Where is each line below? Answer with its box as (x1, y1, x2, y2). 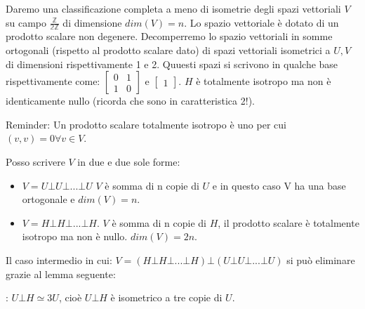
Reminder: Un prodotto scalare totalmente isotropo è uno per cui (6, 117, 286, 131)
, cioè (58, 290, 82, 305)
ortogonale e (22, 192, 75, 206)
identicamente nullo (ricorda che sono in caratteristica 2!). (6, 93, 255, 108)
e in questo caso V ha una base (212, 178, 346, 192)
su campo (6, 15, 47, 29)
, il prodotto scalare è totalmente (218, 215, 359, 230)
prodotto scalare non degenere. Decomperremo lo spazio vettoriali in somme (6, 29, 333, 44)
